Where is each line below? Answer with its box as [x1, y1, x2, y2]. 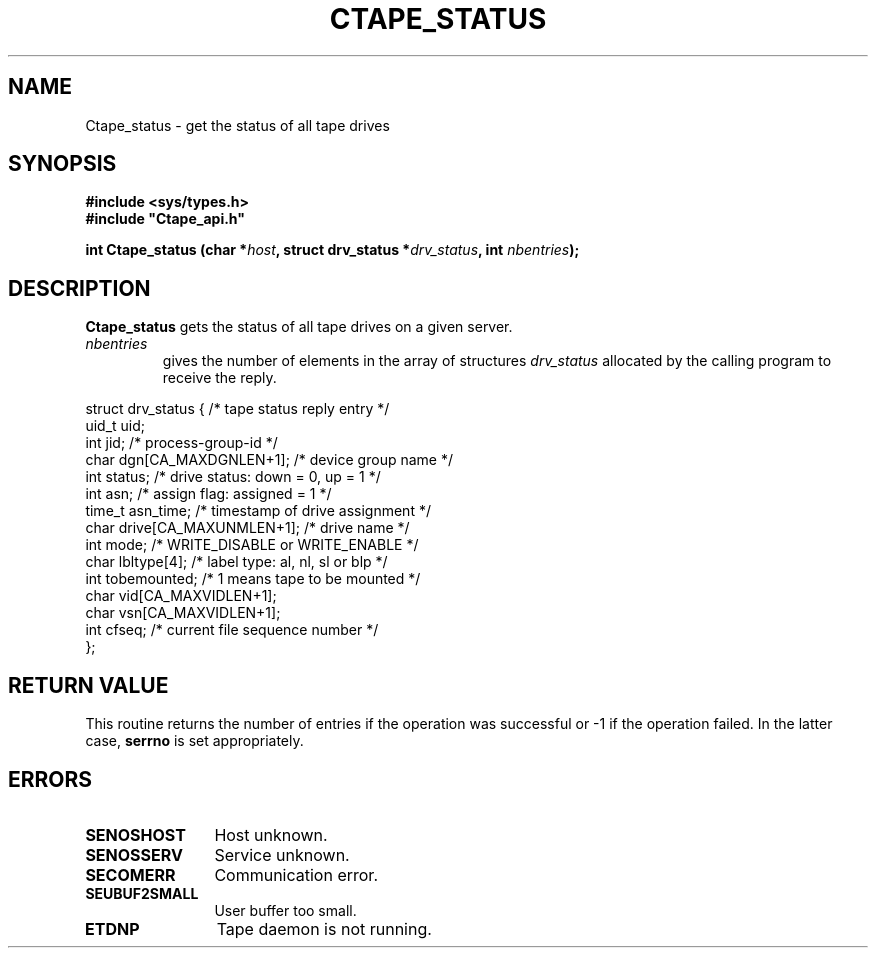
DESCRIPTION [8, 275, 151, 301]
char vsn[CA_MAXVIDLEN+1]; [85, 604, 281, 622]
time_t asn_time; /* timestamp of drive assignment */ [85, 502, 431, 520]
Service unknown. [214, 844, 350, 865]
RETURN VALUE [8, 672, 169, 698]
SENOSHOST [85, 824, 186, 845]
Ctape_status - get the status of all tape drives [85, 116, 390, 134]
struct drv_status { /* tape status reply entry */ [85, 400, 390, 418]
